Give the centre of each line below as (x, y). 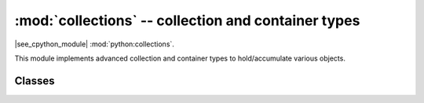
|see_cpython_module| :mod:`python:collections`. (94, 44)
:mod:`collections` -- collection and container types (187, 20)
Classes (35, 81)
